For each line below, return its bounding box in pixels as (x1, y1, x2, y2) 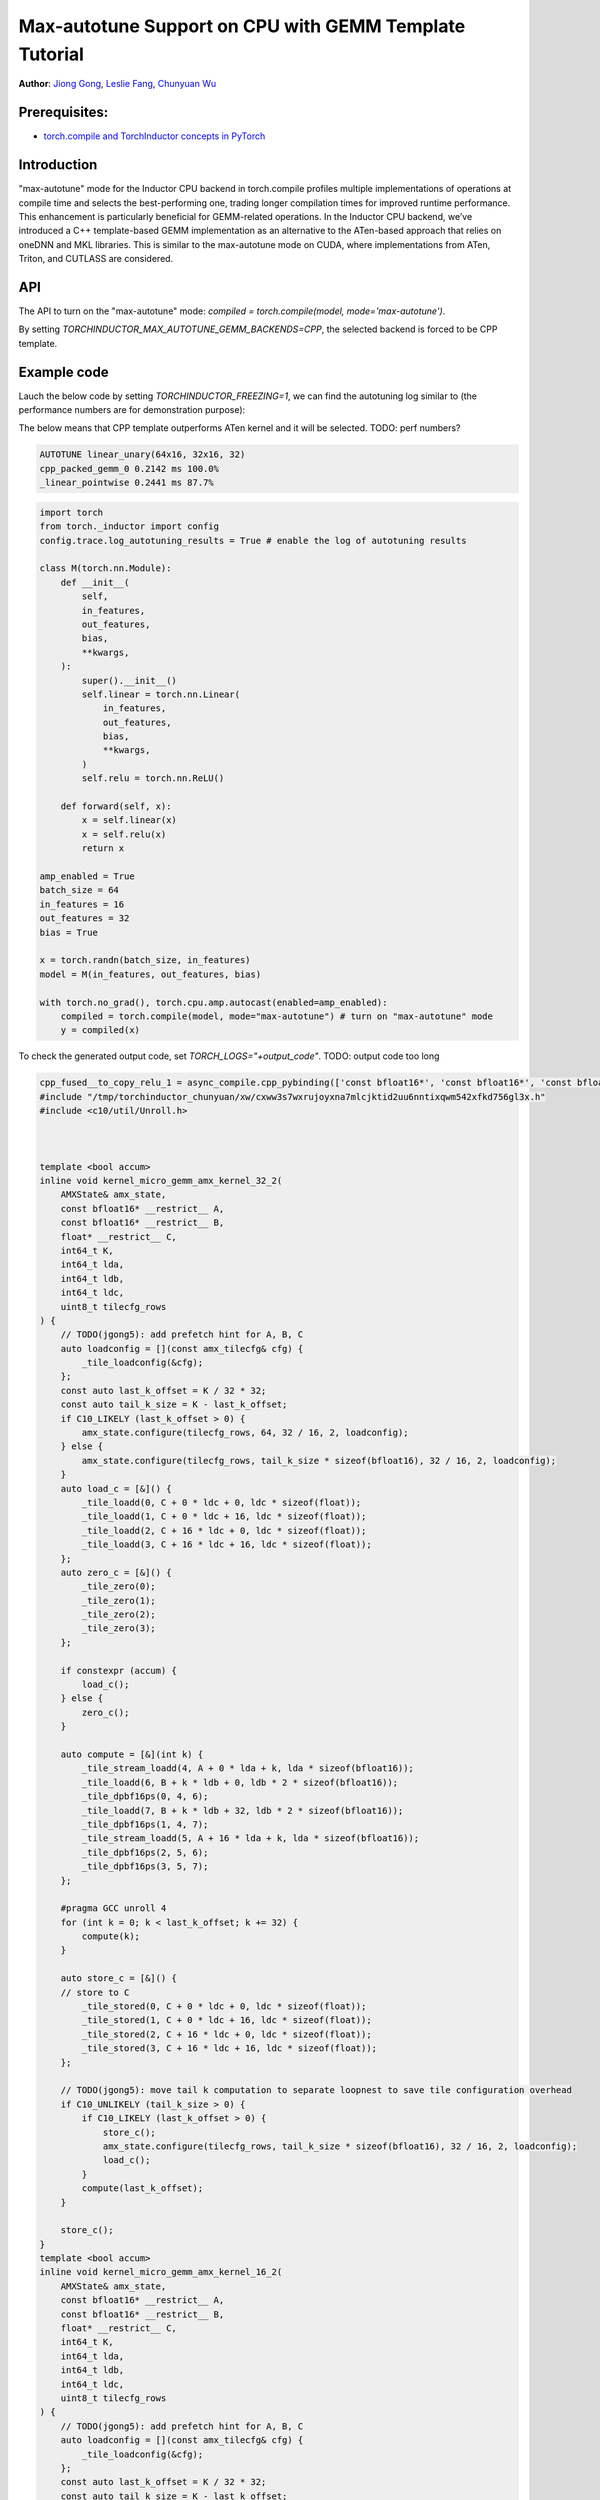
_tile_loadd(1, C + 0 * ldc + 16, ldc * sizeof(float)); (81, 1511, 367, 1522)
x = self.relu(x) (81, 828, 167, 840)
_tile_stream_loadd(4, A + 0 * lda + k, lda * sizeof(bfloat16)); (81, 1763, 415, 1774)
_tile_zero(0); (81, 1581, 157, 1592)
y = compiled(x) (60, 1025, 140, 1036)
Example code (18, 363, 109, 380)
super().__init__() (81, 675, 177, 686)
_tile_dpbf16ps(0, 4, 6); (81, 1791, 209, 1802)
